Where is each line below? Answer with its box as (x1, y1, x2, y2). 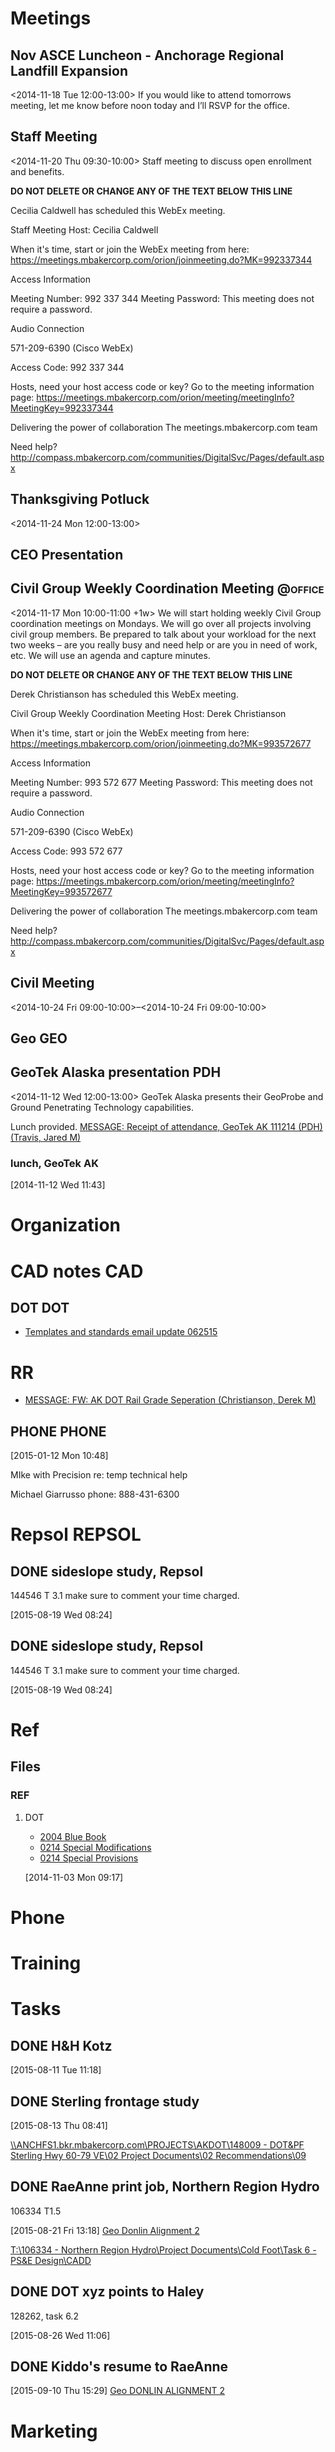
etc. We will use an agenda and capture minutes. (10, 649, 211, 661)
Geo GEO (10, 1030, 68, 1047)
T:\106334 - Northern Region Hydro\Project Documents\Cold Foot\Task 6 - (10, 2243, 317, 2256)
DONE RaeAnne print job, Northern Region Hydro (10, 2178, 320, 2196)
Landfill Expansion (10, 62, 129, 79)
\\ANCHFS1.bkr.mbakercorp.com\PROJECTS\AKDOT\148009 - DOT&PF (10, 2138, 305, 2151)
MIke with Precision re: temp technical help (10, 1469, 188, 1481)
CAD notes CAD (10, 1260, 144, 1282)
